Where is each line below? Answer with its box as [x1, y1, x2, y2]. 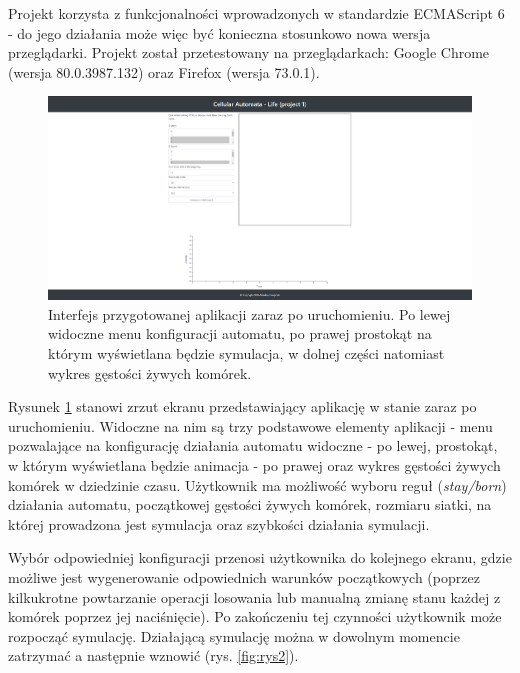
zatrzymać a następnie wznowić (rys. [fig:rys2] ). [8, 645, 299, 666]
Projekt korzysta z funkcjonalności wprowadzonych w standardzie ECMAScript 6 [8, 3, 505, 23]
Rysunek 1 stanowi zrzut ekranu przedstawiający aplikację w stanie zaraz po [8, 396, 477, 417]
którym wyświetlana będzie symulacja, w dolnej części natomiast [48, 343, 445, 364]
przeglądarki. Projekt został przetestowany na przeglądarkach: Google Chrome [8, 42, 490, 63]
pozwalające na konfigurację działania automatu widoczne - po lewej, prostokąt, [8, 435, 498, 456]
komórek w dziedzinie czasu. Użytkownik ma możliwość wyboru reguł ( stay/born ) [8, 474, 507, 495]
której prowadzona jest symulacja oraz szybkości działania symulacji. [8, 513, 430, 534]
